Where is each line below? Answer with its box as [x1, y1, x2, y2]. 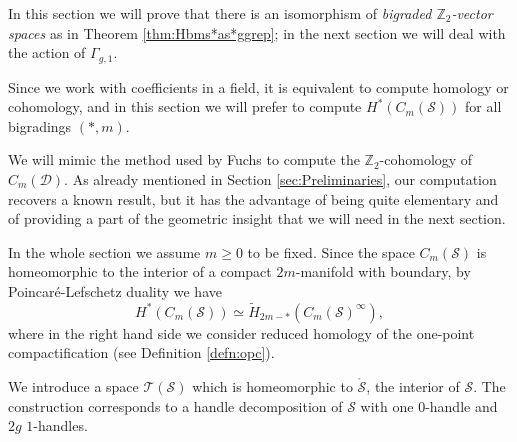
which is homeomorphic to [192, 375, 353, 396]
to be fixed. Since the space [247, 241, 415, 262]
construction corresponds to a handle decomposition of [8, 395, 343, 416]
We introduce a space [8, 375, 139, 396]
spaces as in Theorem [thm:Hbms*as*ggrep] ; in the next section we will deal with [8, 22, 506, 43]
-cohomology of [379, 149, 473, 170]
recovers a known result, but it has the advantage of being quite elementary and [8, 188, 499, 209]
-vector [451, 3, 493, 23]
